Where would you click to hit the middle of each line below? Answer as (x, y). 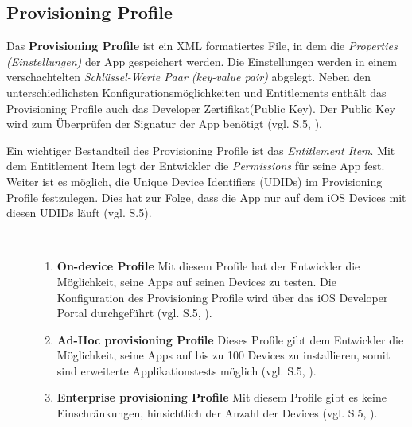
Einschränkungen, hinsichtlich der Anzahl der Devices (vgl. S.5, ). (217, 413)
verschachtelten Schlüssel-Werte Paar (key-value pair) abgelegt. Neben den (189, 77)
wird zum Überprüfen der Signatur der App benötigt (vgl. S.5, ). (164, 124)
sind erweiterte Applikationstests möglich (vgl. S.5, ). (187, 370)
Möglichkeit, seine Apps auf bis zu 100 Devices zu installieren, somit (223, 355)
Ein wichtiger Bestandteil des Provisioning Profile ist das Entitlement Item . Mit (201, 150)
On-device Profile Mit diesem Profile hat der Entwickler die (208, 266)
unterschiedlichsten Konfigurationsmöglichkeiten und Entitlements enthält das (196, 92)
